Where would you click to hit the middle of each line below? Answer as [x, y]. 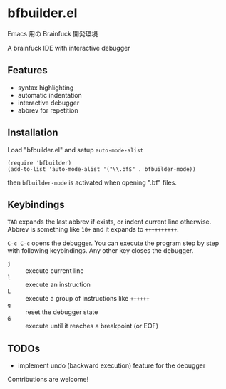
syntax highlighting [46, 88]
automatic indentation [50, 95]
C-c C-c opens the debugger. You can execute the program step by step [113, 243]
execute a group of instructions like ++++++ [87, 299]
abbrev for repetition [48, 110]
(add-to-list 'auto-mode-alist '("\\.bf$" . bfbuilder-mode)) [102, 169]
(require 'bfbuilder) [40, 163]
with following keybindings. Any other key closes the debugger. [101, 251]
